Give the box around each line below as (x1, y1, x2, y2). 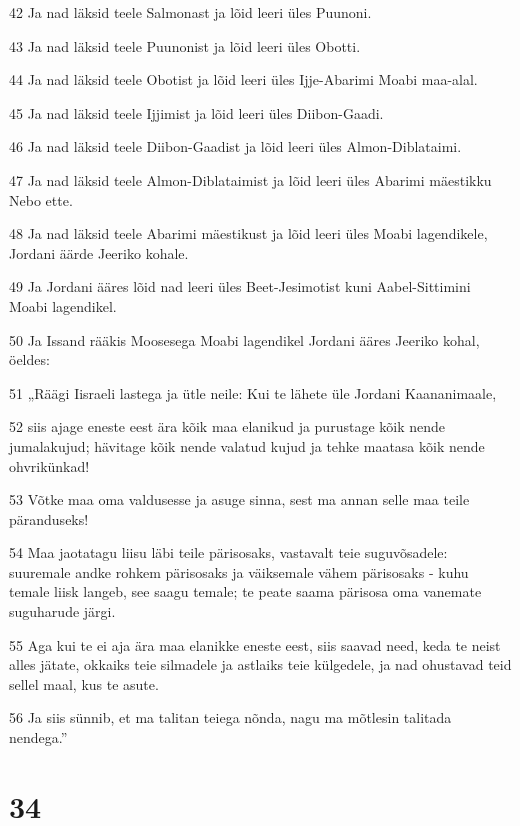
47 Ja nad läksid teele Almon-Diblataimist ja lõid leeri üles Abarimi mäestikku (9, 169, 492, 190)
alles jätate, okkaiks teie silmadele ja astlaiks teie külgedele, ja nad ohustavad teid (9, 654, 512, 675)
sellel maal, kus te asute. (9, 673, 159, 694)
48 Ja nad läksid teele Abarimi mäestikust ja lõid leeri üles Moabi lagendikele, (9, 223, 488, 244)
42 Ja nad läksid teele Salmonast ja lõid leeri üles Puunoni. (9, 2, 372, 22)
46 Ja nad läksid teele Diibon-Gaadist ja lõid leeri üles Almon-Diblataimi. (9, 136, 462, 157)
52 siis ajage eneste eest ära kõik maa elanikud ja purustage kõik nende (9, 416, 445, 437)
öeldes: (9, 349, 50, 370)
